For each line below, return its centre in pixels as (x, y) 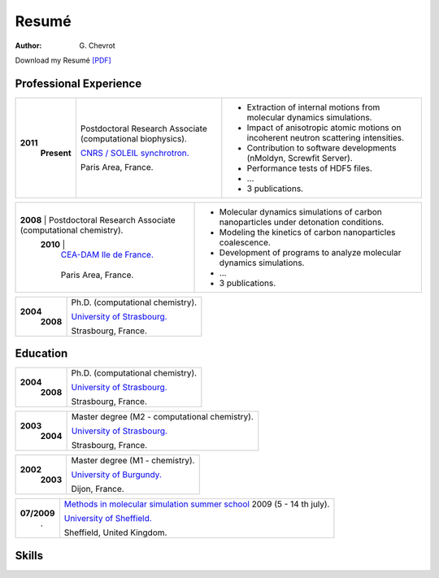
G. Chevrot (97, 46)
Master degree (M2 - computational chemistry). (162, 417)
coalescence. (245, 242)
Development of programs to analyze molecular (310, 252)
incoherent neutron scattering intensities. (326, 137)
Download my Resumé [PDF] (63, 60)
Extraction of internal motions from (313, 107)
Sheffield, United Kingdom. (115, 532)
